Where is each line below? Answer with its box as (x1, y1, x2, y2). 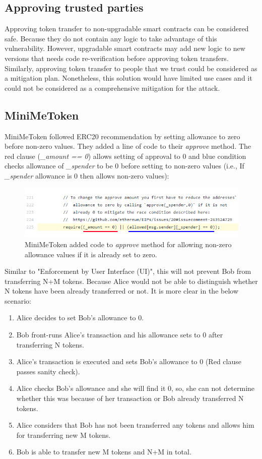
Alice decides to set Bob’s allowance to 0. (16, 312, 144, 323)
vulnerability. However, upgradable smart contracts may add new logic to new (5, 43, 245, 53)
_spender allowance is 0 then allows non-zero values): (5, 170, 169, 181)
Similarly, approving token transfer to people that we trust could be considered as (5, 63, 257, 73)
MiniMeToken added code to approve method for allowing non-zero (25, 239, 232, 249)
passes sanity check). (16, 366, 80, 376)
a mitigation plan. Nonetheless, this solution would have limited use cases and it (5, 73, 252, 83)
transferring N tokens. (16, 339, 84, 350)
